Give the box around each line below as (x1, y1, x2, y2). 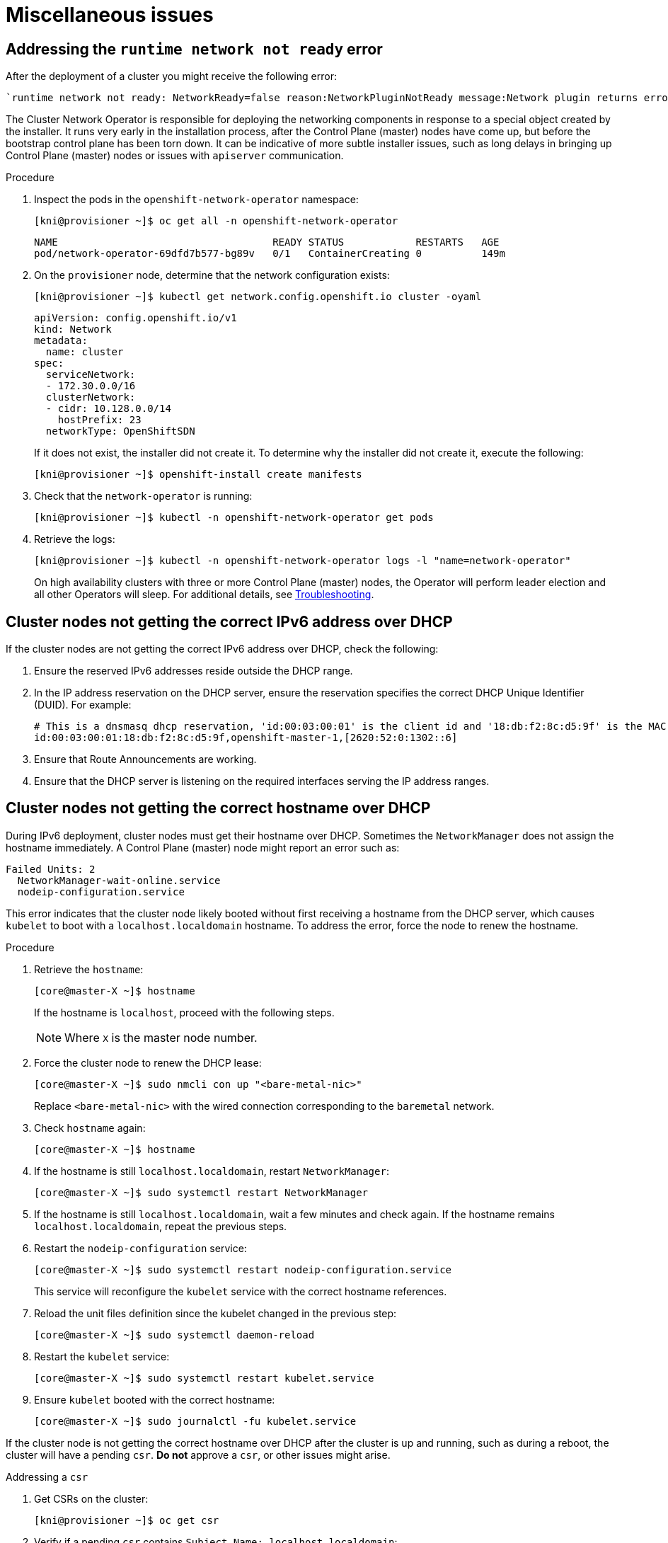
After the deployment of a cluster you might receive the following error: (6, 70, 337, 83)
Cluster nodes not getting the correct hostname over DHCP (6, 799, 431, 818)
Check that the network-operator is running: (34, 490, 253, 503)
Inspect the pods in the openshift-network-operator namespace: (34, 193, 359, 206)
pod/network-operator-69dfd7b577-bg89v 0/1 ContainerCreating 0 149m (34, 248, 505, 260)
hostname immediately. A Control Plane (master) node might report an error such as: (6, 841, 400, 854)
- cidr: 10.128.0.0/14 (45, 403, 171, 415)
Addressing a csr (6, 1470, 88, 1483)
